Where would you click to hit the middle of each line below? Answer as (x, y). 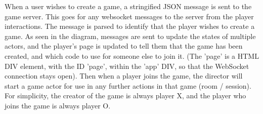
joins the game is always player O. (58, 105)
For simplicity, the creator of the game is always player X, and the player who (125, 96)
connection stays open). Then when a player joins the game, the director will (124, 76)
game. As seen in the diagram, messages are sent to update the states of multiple (130, 36)
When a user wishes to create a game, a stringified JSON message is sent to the (128, 6)
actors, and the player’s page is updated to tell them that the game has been (124, 46)
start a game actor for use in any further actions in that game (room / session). (128, 85)
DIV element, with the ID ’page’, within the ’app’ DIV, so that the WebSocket (127, 66)
